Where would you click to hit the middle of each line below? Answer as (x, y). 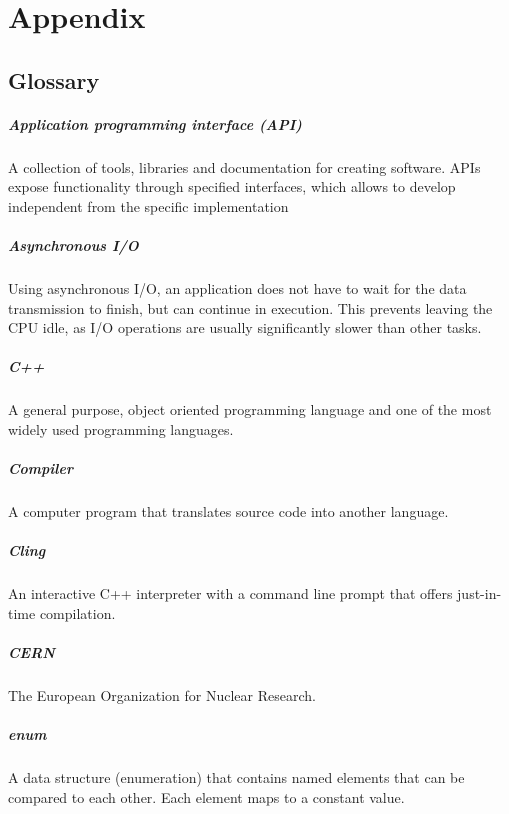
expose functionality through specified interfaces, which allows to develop (232, 186)
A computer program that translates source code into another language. (228, 511)
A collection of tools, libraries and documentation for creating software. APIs (244, 166)
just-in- (479, 593)
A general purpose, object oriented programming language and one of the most (250, 409)
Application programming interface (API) (155, 123)
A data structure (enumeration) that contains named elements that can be (236, 777)
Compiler (40, 468)
